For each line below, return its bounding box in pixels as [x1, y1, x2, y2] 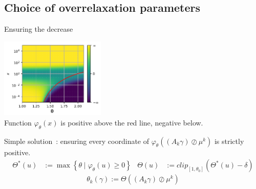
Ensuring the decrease [4, 24, 73, 34]
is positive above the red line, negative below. [60, 117, 203, 128]
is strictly [214, 135, 244, 146]
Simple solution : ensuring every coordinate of [4, 135, 150, 146]
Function [4, 117, 32, 128]
